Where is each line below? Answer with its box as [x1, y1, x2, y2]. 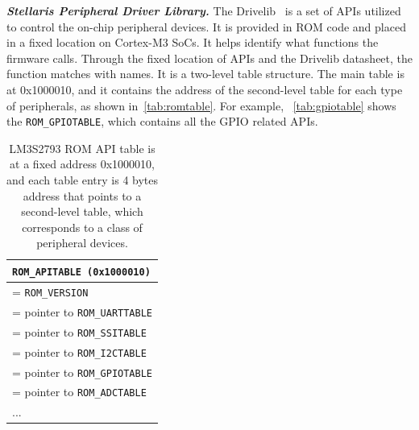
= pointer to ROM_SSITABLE [12, 323, 147, 340]
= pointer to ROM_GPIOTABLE [12, 363, 153, 380]
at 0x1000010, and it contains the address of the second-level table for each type [6, 81, 403, 97]
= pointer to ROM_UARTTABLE [12, 303, 153, 320]
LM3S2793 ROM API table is [9, 139, 156, 156]
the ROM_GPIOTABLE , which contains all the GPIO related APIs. [6, 113, 318, 130]
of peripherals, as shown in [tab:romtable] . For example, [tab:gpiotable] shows [6, 97, 396, 114]
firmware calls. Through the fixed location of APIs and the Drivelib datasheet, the [6, 49, 413, 66]
